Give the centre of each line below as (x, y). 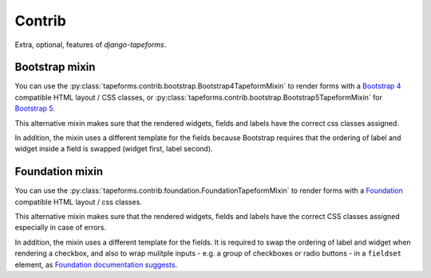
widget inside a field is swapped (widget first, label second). (114, 149)
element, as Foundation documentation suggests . (96, 264)
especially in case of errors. (61, 228)
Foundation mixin (59, 172)
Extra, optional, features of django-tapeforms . (91, 45)
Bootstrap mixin (55, 67)
